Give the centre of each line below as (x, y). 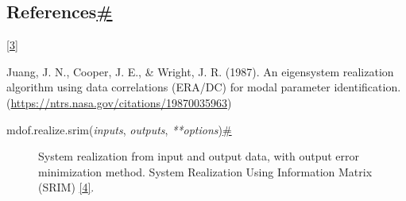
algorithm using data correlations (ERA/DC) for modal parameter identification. (204, 87)
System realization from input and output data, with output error (199, 156)
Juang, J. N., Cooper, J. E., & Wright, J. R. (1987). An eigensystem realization (200, 71)
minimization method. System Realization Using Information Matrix (205, 171)
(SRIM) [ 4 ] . (66, 187)
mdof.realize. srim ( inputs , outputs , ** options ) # (119, 129)
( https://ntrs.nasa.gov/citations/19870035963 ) (119, 102)
